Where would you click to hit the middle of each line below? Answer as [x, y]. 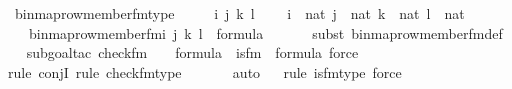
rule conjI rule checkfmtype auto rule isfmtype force [205, 71]
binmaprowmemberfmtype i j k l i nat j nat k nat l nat [239, 13]
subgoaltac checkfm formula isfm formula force [192, 52]
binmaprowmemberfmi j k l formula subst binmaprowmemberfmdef [265, 32]
